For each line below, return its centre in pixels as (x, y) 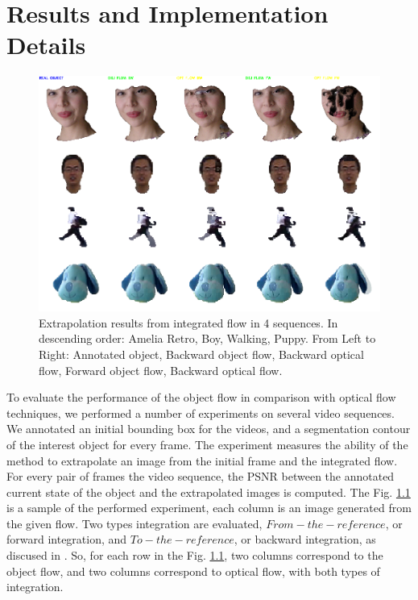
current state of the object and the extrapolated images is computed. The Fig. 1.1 (209, 492)
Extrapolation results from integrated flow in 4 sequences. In (188, 322)
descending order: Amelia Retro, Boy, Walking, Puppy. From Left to (207, 338)
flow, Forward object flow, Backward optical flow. (161, 370)
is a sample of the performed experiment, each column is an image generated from (209, 508)
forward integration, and (67, 539)
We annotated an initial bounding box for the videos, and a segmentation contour (209, 429)
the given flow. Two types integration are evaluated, (135, 523)
